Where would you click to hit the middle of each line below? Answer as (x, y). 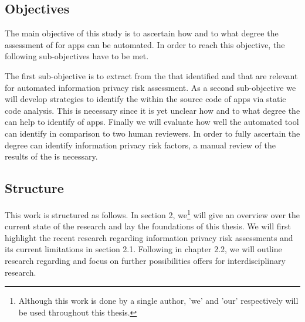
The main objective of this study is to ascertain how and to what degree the (142, 33)
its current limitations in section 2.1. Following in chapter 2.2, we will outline (143, 249)
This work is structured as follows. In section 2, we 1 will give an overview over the (152, 213)
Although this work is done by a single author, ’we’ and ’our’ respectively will (158, 301)
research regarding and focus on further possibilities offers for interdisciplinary (145, 260)
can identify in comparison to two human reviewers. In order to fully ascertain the (152, 133)
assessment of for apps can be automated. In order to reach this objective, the (145, 44)
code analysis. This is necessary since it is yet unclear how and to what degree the (152, 110)
